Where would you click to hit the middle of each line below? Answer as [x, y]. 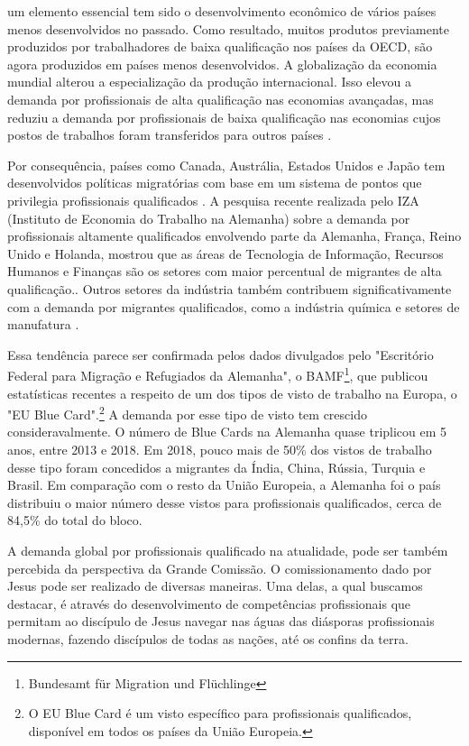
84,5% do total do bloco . [75, 520]
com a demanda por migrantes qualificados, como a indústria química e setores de [234, 306]
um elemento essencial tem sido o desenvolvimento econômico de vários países [222, 11]
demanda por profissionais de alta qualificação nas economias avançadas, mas [221, 99]
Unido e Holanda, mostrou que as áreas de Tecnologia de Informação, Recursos [225, 253]
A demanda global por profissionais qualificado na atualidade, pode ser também [228, 550]
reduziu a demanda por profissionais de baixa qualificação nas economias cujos [224, 117]
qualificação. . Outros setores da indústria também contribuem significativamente [230, 288]
